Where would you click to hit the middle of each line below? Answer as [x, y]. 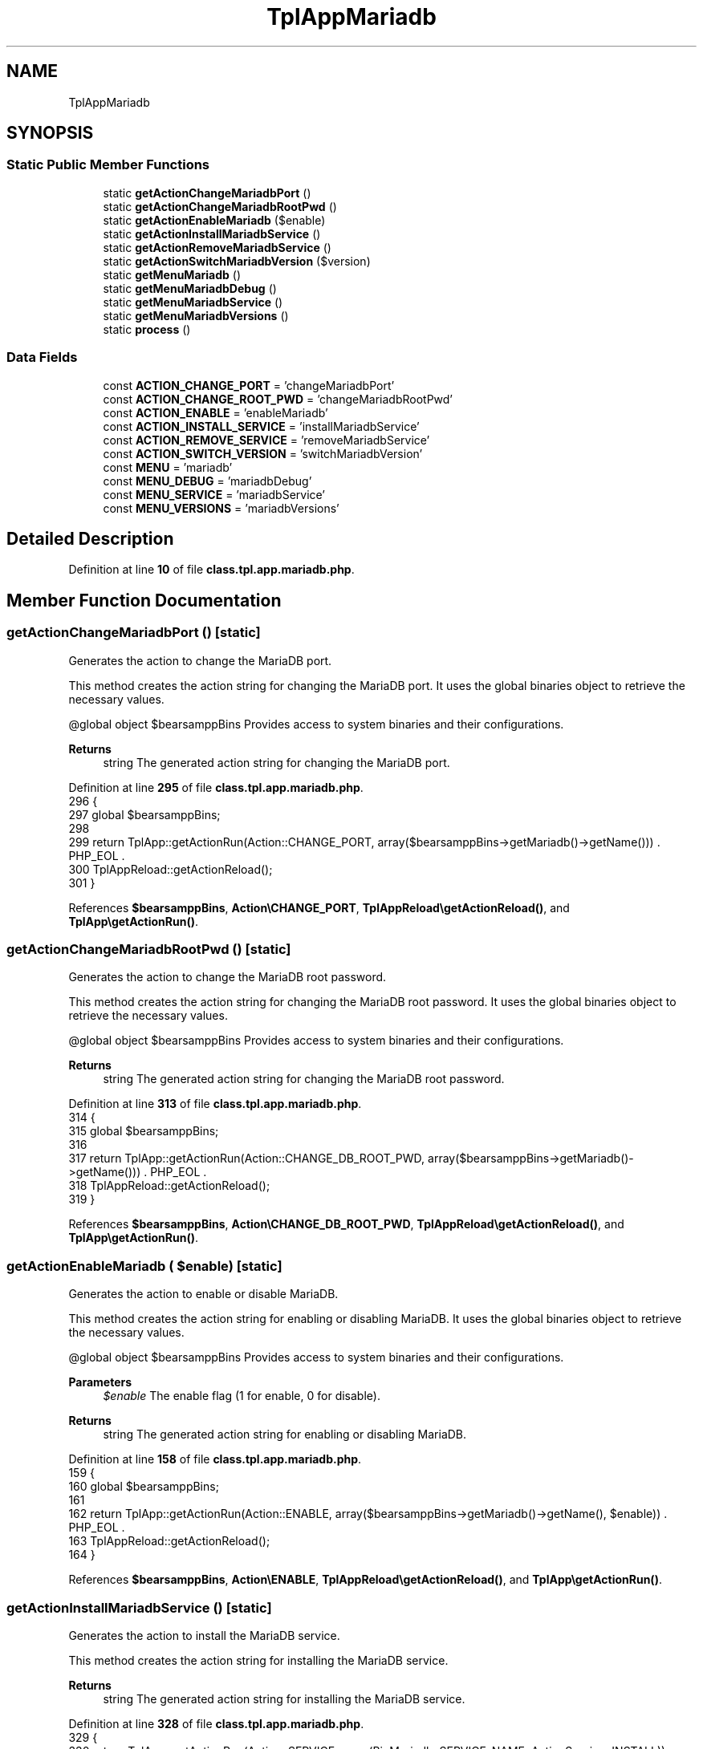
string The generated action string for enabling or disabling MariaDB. [285, 1435]
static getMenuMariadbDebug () [190, 288]
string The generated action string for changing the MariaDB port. [276, 762]
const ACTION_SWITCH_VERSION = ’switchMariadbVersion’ [263, 453]
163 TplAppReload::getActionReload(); [169, 1541]
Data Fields [42, 357]
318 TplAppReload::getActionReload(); [169, 1186]
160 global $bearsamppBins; [144, 1487]
